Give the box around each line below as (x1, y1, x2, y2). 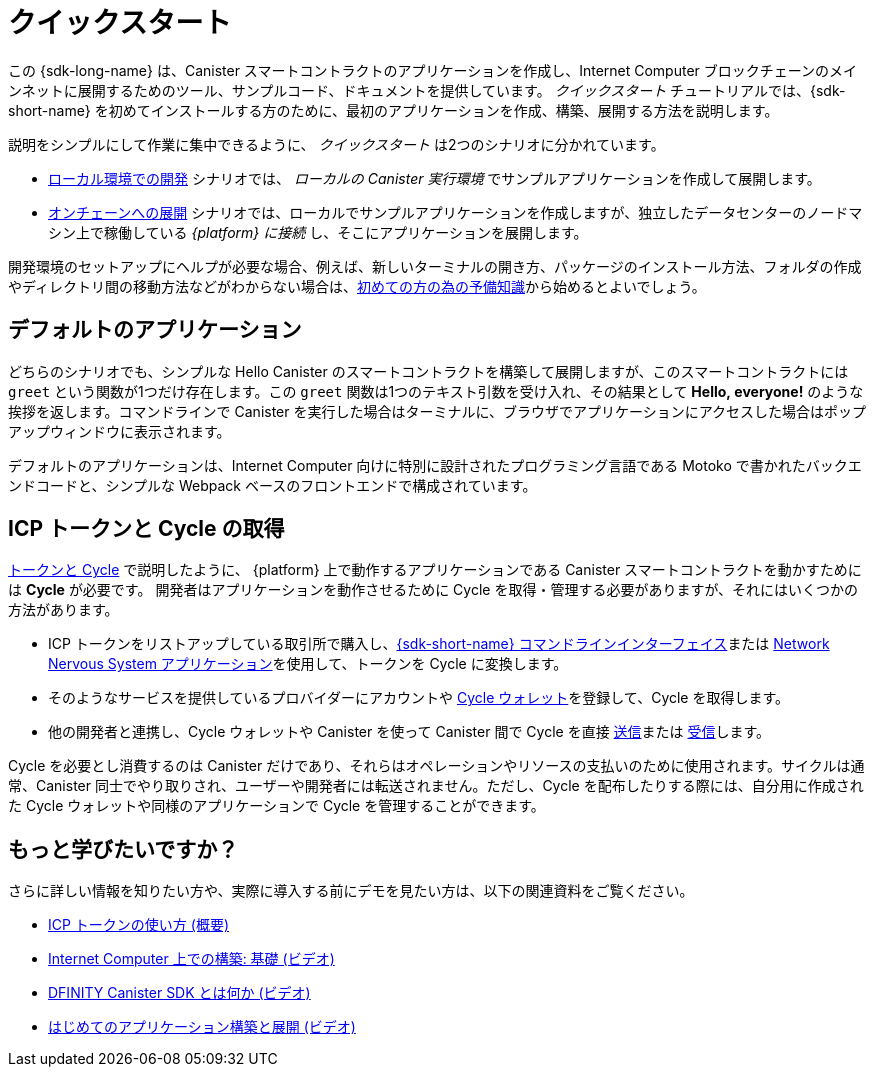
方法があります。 (8, 601, 119, 619)
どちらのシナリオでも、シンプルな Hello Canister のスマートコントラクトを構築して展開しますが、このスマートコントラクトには (8, 362, 849, 380)
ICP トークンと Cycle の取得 (8, 516, 285, 542)
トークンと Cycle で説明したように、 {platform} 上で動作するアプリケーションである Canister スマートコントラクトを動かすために (8, 561, 862, 579)
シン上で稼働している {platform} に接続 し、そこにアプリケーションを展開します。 (48, 223, 588, 241)
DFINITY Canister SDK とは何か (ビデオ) (48, 984, 311, 1002)
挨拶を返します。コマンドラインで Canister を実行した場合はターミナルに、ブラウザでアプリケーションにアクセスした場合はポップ (8, 402, 867, 420)
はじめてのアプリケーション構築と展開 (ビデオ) (48, 1018, 356, 1036)
